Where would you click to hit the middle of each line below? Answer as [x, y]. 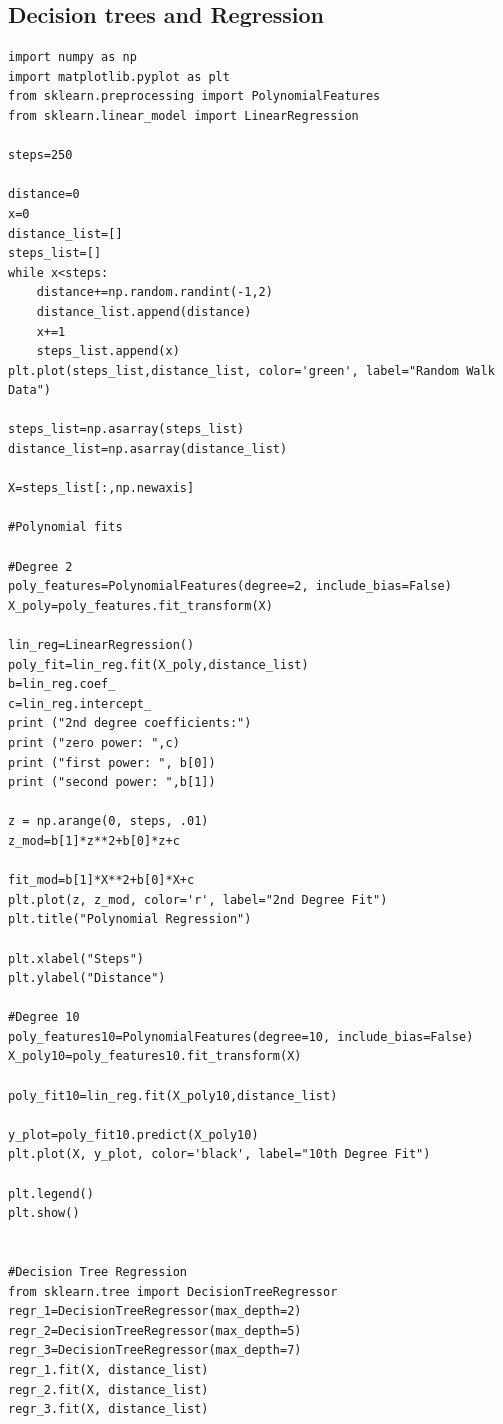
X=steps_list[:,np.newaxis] [101, 488]
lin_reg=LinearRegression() [101, 645]
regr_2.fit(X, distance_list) [108, 1389]
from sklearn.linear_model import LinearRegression [183, 115]
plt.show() [44, 1213]
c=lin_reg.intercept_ [80, 703]
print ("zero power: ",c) [94, 742]
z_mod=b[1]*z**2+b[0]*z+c [94, 840]
